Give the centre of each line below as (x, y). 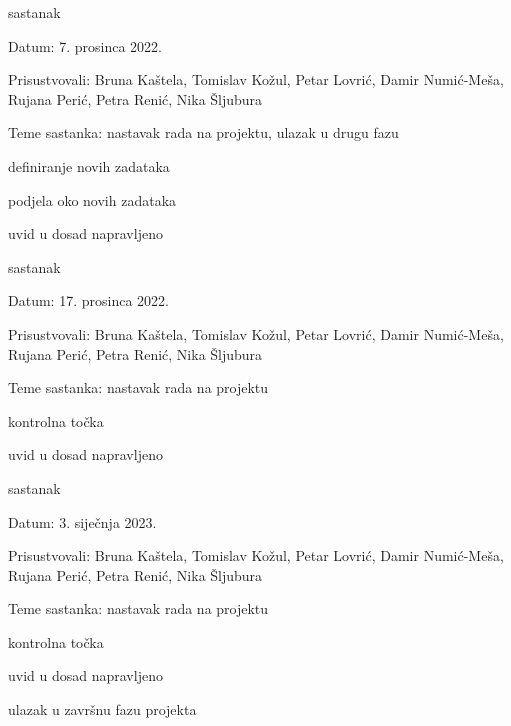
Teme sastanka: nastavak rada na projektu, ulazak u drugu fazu (203, 132)
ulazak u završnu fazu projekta (102, 709)
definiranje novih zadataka (89, 165)
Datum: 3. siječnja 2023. (82, 521)
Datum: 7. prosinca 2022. (85, 45)
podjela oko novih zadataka (92, 199)
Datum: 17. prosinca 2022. (88, 300)
